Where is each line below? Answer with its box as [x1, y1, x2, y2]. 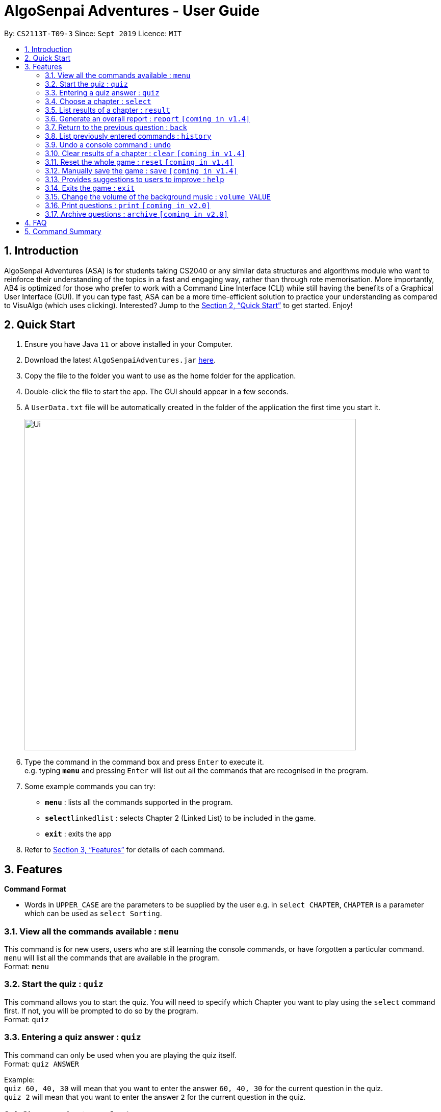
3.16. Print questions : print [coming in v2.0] [45, 200, 211, 210]
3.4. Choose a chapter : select [45, 96, 151, 106]
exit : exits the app [45, 829, 112, 839]
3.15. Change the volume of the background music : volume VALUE [45, 192, 271, 201]
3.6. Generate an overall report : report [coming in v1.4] [45, 114, 250, 123]
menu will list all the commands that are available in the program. [4, 953, 220, 963]
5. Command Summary [24, 226, 101, 236]
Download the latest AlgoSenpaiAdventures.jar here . [24, 356, 216, 365]
